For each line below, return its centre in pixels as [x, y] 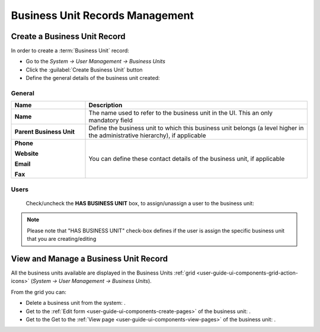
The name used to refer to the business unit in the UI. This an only [180, 113]
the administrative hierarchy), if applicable [147, 136]
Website [26, 154]
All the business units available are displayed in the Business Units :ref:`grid [103, 273]
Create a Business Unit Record [68, 36]
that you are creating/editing [62, 239]
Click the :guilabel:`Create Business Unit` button [84, 70]
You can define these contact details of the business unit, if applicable [187, 159]
